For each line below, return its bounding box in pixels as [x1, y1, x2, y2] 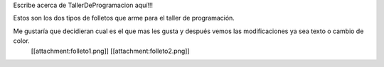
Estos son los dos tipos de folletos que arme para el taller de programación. [13, 14, 235, 23]
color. [13, 37, 30, 45]
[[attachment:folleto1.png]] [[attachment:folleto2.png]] [31, 47, 190, 55]
